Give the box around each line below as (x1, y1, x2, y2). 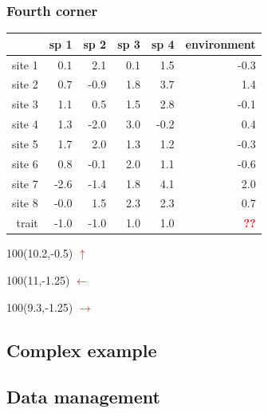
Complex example (6, 337, 157, 362)
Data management (6, 384, 160, 409)
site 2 (12, 76, 38, 92)
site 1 (12, 56, 38, 73)
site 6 (12, 155, 38, 171)
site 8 (12, 195, 38, 211)
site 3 (12, 96, 38, 112)
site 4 (12, 116, 38, 132)
